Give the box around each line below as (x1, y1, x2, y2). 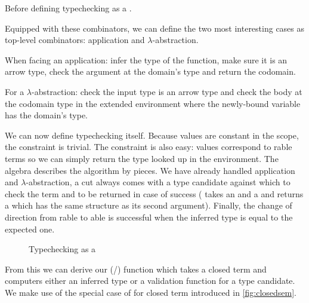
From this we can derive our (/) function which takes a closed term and (5, 262, 267, 275)
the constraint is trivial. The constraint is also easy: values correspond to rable (5, 140, 292, 153)
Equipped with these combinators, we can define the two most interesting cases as (5, 22, 305, 34)
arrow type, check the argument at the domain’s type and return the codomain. (5, 65, 296, 78)
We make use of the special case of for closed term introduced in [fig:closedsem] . (5, 286, 296, 298)
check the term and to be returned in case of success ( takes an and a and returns (5, 187, 304, 200)
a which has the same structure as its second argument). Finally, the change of (5, 199, 292, 212)
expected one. (5, 222, 55, 235)
